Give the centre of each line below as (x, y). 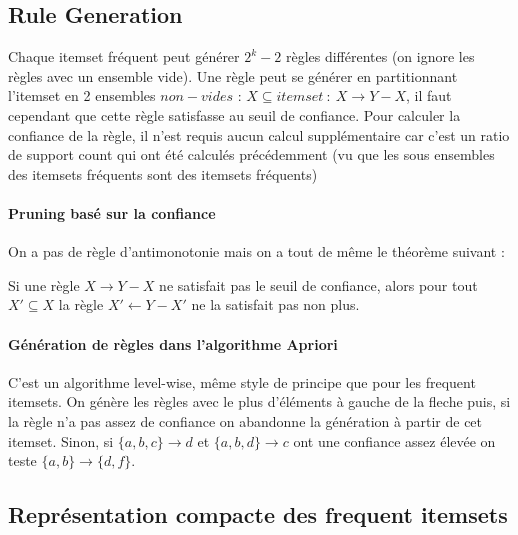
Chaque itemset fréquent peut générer (124, 56)
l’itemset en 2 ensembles (82, 95)
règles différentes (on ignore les (380, 56)
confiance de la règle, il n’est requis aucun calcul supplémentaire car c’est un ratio (259, 134)
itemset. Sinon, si (61, 440)
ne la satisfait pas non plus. (275, 304)
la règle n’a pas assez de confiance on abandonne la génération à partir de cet (245, 420)
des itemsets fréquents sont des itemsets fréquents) (163, 173)
